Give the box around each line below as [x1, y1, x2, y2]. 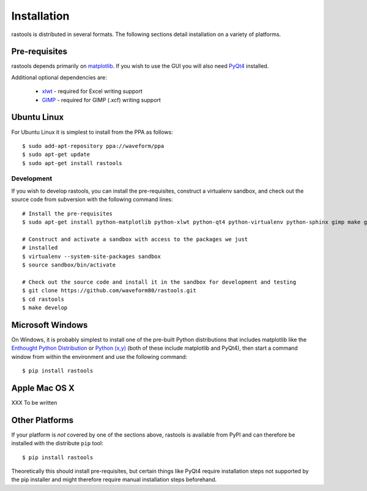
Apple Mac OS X [11, 383, 75, 393]
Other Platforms [11, 415, 73, 425]
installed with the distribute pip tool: [11, 440, 103, 447]
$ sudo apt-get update [22, 151, 91, 158]
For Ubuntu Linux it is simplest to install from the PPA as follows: [11, 128, 174, 136]
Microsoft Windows [11, 320, 88, 330]
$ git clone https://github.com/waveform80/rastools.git [22, 287, 197, 294]
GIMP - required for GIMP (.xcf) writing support [42, 96, 161, 103]
